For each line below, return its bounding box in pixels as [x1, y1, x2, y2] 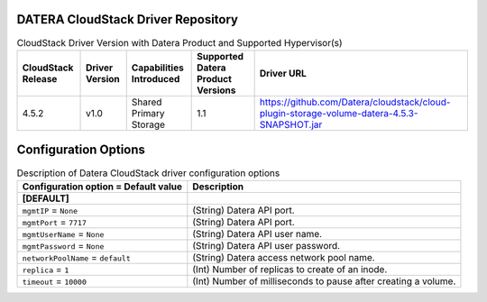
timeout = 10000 [22, 275, 87, 288]
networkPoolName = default [22, 251, 131, 263]
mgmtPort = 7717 [22, 215, 87, 228]
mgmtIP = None [22, 204, 78, 216]
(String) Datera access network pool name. [192, 251, 375, 263]
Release [22, 72, 58, 85]
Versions [197, 84, 236, 96]
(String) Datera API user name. [192, 227, 323, 240]
